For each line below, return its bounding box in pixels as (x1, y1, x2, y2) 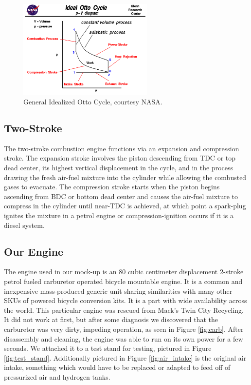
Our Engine (4, 243, 64, 259)
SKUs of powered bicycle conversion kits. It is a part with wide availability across (4, 295, 247, 305)
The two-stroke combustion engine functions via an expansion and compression (4, 143, 239, 153)
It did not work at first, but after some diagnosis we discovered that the (4, 314, 218, 324)
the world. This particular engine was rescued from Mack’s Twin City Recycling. (4, 304, 244, 315)
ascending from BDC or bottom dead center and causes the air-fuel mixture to (4, 191, 238, 201)
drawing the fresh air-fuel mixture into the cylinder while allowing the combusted (4, 172, 247, 182)
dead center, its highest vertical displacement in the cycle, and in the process (4, 162, 233, 173)
